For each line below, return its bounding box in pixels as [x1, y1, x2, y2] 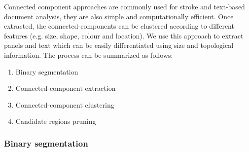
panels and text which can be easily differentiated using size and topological [4, 40, 234, 50]
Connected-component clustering [15, 99, 114, 110]
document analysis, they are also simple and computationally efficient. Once [4, 11, 234, 21]
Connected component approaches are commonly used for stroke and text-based [4, 1, 245, 11]
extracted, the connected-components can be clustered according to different [4, 21, 234, 31]
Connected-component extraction [15, 83, 116, 93]
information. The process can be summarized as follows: [4, 49, 173, 60]
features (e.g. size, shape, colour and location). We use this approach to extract [4, 30, 244, 40]
